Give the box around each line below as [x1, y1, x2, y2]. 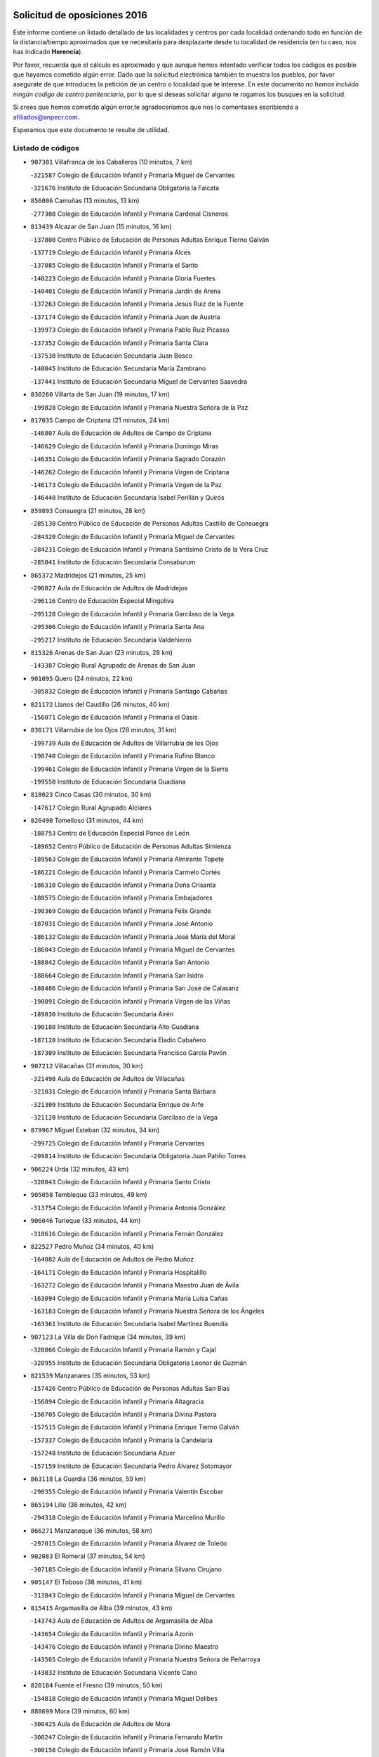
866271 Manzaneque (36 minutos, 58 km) [30, 1526, 153, 1535]
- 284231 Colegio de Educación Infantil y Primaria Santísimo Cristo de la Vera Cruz [30, 545, 269, 553]
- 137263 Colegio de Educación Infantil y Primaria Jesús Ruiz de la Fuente [30, 299, 244, 309]
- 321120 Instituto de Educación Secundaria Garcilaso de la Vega [30, 1113, 218, 1122]
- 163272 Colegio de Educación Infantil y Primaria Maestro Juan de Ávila [30, 1281, 239, 1290]
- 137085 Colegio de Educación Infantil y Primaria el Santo [30, 261, 199, 270]
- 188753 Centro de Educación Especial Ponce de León [30, 829, 189, 838]
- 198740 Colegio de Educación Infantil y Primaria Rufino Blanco [30, 752, 215, 760]
